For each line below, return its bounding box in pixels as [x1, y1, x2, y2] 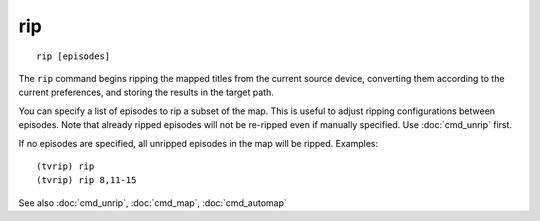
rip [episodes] [36, 50, 111, 62]
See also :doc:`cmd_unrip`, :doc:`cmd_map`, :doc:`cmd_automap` [18, 196, 287, 209]
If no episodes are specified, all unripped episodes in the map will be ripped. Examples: [18, 137, 379, 149]
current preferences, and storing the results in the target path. [18, 86, 274, 99]
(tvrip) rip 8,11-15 [36, 175, 137, 186]
